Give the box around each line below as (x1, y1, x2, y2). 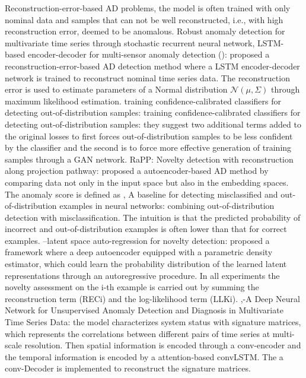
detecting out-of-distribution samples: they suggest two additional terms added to (5, 117, 301, 130)
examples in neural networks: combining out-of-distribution (59, 199, 275, 212)
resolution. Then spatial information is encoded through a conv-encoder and (24, 339, 301, 351)
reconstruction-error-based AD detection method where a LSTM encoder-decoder (5, 59, 300, 72)
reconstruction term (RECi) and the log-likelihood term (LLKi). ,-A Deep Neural (5, 292, 300, 304)
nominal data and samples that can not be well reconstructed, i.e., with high (5, 13, 283, 26)
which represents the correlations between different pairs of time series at (5, 327, 270, 339)
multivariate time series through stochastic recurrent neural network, (5, 36, 255, 49)
